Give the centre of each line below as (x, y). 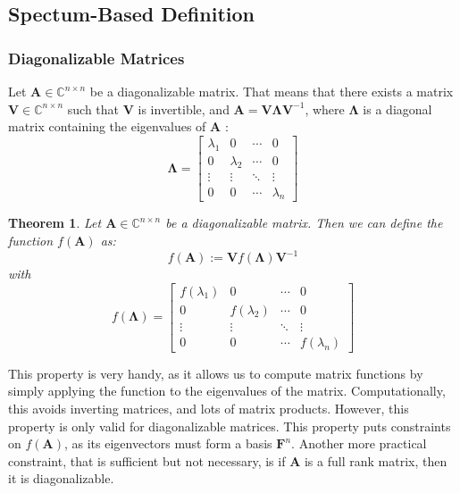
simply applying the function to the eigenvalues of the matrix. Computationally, (227, 391)
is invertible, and (184, 109)
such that (93, 109)
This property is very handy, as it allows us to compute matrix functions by (216, 373)
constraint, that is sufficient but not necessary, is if (147, 460)
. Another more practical (359, 443)
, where (325, 109)
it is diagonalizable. (61, 478)
